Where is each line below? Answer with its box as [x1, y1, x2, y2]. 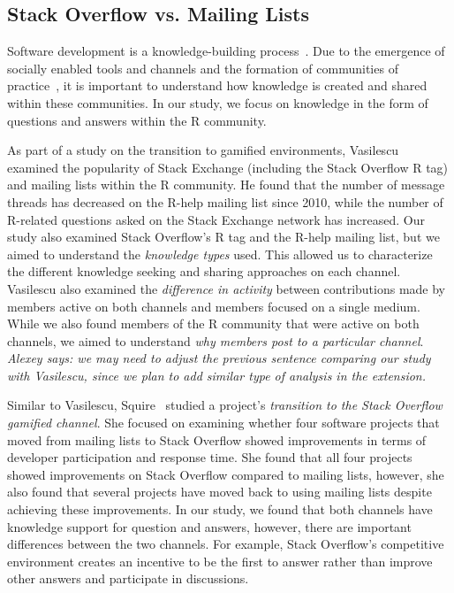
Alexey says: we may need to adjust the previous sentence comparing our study [7, 349, 431, 367]
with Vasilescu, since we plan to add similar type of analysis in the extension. [7, 366, 427, 384]
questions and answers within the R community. [7, 111, 267, 129]
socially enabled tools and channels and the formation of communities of [7, 58, 398, 77]
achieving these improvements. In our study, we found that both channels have [7, 500, 433, 519]
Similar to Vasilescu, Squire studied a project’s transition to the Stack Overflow [7, 396, 443, 414]
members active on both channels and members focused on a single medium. [7, 296, 420, 315]
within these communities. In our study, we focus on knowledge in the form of [7, 93, 428, 112]
